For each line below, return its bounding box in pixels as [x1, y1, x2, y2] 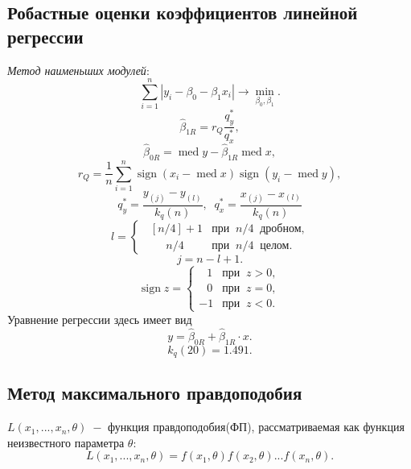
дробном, [260, 222, 305, 234]
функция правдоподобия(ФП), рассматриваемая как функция [108, 418, 405, 435]
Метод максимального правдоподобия [7, 380, 302, 405]
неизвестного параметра [7, 434, 125, 450]
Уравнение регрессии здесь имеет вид [7, 310, 192, 327]
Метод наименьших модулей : [7, 61, 150, 78]
